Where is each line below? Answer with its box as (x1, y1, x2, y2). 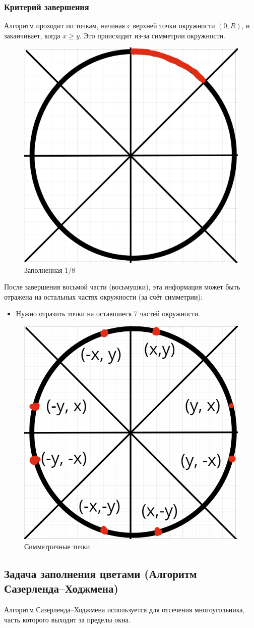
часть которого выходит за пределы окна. (4, 614, 131, 624)
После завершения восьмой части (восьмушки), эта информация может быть (4, 281, 240, 292)
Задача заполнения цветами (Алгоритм (4, 565, 197, 581)
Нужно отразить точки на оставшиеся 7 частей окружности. (16, 308, 201, 319)
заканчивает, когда (4, 30, 60, 40)
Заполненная (24, 264, 62, 275)
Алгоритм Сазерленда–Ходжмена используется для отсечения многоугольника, (4, 604, 245, 614)
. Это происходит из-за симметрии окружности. (79, 30, 225, 40)
